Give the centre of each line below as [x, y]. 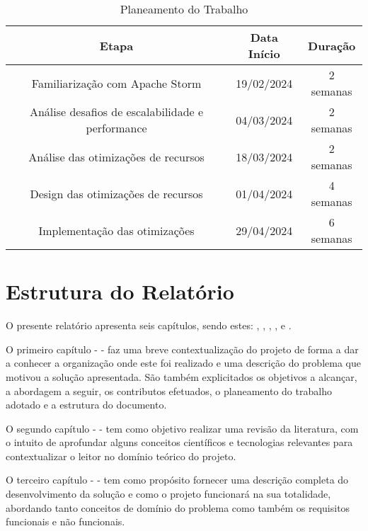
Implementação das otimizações [116, 230]
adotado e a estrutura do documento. [86, 405]
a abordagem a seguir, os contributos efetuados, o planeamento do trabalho [169, 390]
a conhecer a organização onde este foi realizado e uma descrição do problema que [183, 363]
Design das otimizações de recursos [116, 193]
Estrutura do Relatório [120, 291]
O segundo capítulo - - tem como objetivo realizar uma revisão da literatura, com [182, 428]
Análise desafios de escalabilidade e [116, 112]
